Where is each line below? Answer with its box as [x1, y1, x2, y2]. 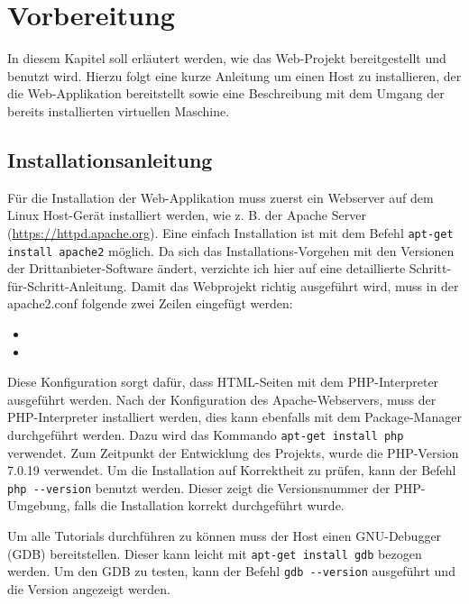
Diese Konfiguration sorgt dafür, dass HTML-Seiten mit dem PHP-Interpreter [7, 372, 439, 391]
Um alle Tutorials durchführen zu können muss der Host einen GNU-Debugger [7, 526, 442, 545]
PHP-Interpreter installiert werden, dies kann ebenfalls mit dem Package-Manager [7, 407, 462, 426]
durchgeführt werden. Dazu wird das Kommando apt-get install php [7, 425, 404, 444]
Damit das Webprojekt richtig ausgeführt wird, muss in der [131, 276, 459, 295]
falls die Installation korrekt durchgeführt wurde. [74, 496, 345, 515]
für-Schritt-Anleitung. [7, 276, 127, 295]
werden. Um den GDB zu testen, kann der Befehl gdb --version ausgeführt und [7, 562, 455, 581]
